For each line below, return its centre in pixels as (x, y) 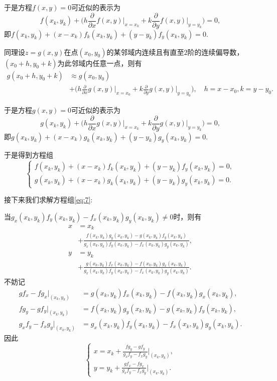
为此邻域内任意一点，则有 (100, 63)
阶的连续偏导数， (216, 52)
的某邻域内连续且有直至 (145, 52)
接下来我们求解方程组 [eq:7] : (48, 200)
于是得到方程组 (29, 155)
